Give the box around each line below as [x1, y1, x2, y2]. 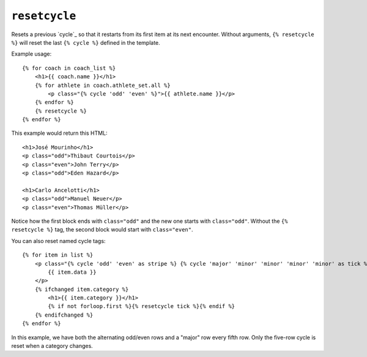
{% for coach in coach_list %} [22, 64, 116, 72]
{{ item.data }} [48, 268, 97, 276]
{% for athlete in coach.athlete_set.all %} [34, 81, 171, 89]
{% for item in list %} [22, 252, 94, 258]
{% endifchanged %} [34, 311, 94, 318]
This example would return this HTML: [11, 129, 108, 137]
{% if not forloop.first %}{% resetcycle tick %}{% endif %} [48, 303, 235, 310]
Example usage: [11, 50, 52, 58]
